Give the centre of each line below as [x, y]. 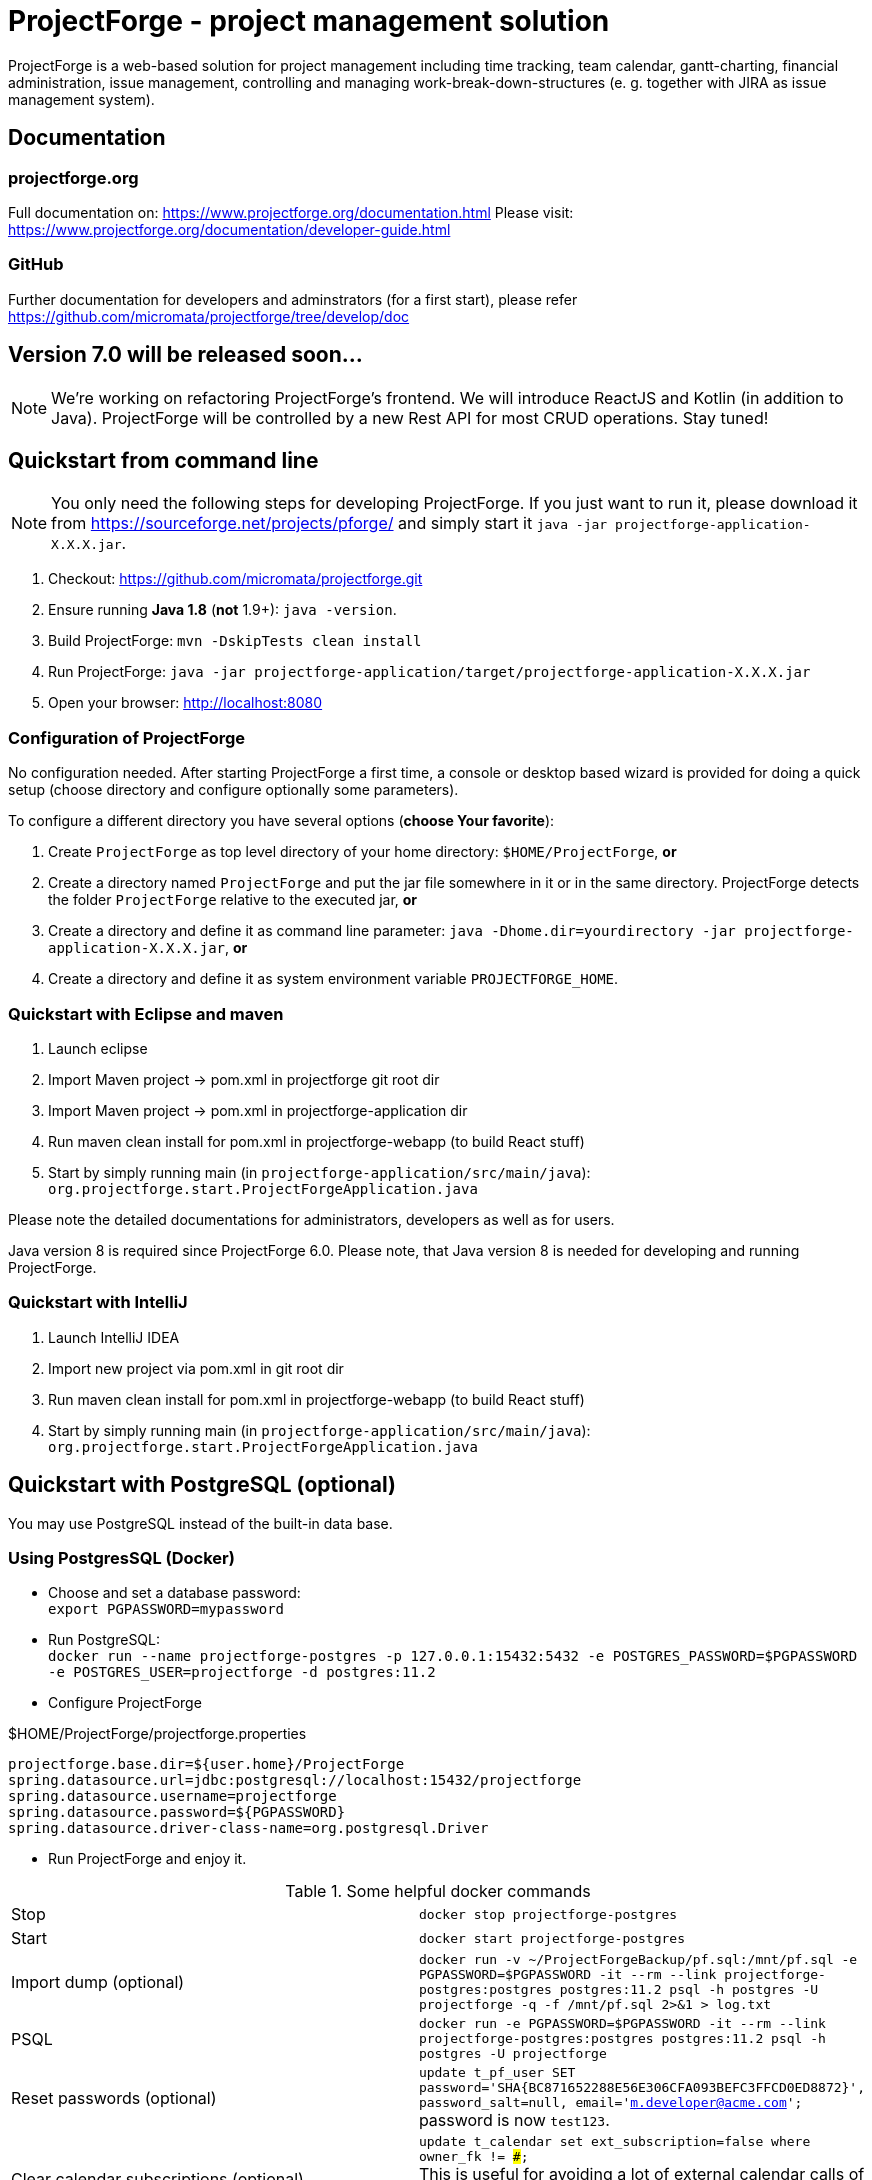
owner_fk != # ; [473, 2157]
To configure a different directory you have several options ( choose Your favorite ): [281, 821]
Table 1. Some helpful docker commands [438, 1891]
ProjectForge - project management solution [309, 21]
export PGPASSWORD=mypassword [166, 1609]
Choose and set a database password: [174, 1593]
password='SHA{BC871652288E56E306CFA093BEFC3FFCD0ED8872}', [642, 2088]
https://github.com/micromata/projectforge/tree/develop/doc [209, 316]
